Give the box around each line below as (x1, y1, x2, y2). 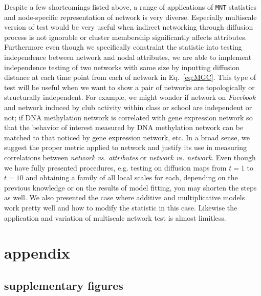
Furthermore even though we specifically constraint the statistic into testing (4, 41, 242, 52)
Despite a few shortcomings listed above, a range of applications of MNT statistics (4, 2, 256, 12)
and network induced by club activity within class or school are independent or (4, 102, 252, 112)
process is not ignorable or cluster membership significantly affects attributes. (4, 31, 247, 42)
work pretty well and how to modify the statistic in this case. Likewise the (4, 202, 237, 213)
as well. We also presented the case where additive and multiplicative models (4, 192, 245, 203)
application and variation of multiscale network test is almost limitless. (4, 212, 226, 223)
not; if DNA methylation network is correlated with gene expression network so (4, 112, 253, 122)
